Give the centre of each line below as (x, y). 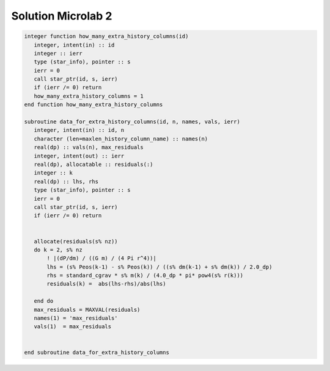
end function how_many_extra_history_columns (94, 105)
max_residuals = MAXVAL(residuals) (87, 309)
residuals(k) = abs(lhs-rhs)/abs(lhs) (106, 284)
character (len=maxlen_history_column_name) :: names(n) (121, 139)
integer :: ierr (58, 53)
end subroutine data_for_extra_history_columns (97, 352)
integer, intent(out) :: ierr (79, 156)
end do (44, 301)
